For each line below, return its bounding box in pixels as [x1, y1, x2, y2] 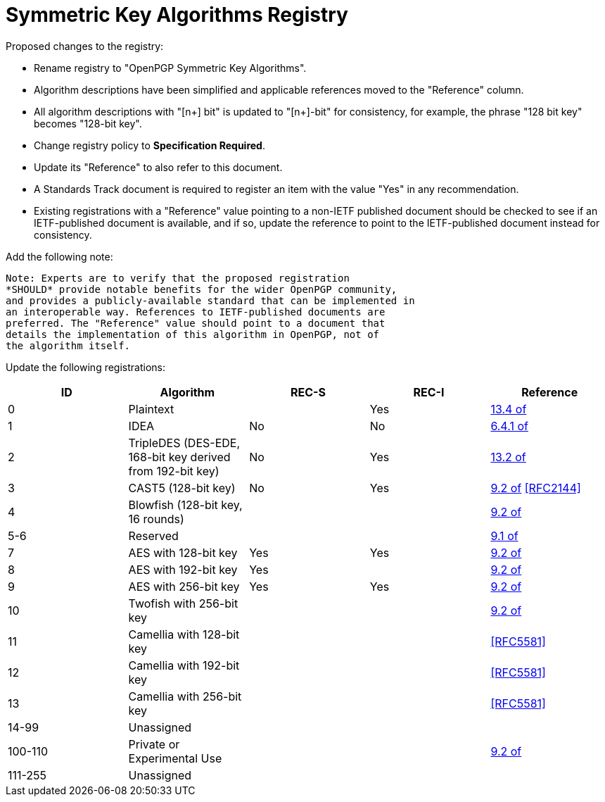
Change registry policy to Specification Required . [34, 139, 265, 151]
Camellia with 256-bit [128, 689, 242, 703]
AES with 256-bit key [128, 579, 240, 594]
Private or [128, 737, 180, 751]
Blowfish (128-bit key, [128, 497, 243, 512]
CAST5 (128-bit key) [128, 480, 236, 495]
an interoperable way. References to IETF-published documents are [6, 306, 386, 318]
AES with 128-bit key [128, 545, 238, 560]
